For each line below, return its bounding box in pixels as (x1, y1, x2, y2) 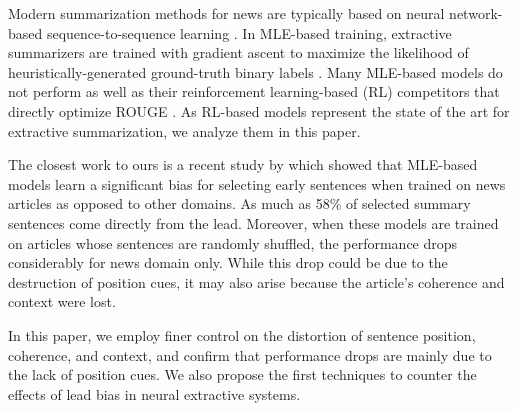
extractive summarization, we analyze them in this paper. (8, 120, 361, 141)
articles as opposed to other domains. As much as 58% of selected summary (8, 193, 471, 214)
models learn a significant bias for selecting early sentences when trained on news (8, 173, 506, 194)
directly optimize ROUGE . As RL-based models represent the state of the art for (8, 100, 510, 121)
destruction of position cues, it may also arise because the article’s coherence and (8, 271, 505, 292)
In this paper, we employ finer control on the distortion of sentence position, (8, 324, 476, 345)
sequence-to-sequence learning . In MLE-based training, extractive (46, 22, 452, 43)
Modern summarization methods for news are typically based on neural (8, 3, 445, 23)
